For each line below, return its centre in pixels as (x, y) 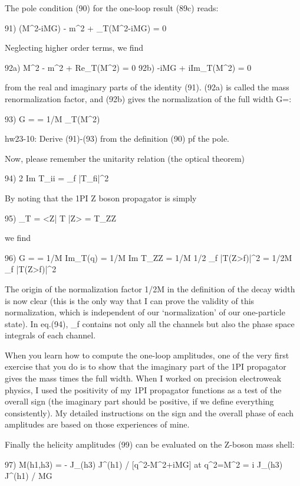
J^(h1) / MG (29, 476)
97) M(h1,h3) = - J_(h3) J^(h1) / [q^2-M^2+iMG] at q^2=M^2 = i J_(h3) (144, 464)
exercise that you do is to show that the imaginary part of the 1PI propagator (146, 366)
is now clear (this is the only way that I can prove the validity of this (130, 300)
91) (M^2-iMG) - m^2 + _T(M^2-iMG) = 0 (86, 27)
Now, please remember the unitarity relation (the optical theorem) (125, 158)
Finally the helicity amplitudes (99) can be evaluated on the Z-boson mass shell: (150, 444)
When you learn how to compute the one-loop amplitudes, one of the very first (147, 355)
